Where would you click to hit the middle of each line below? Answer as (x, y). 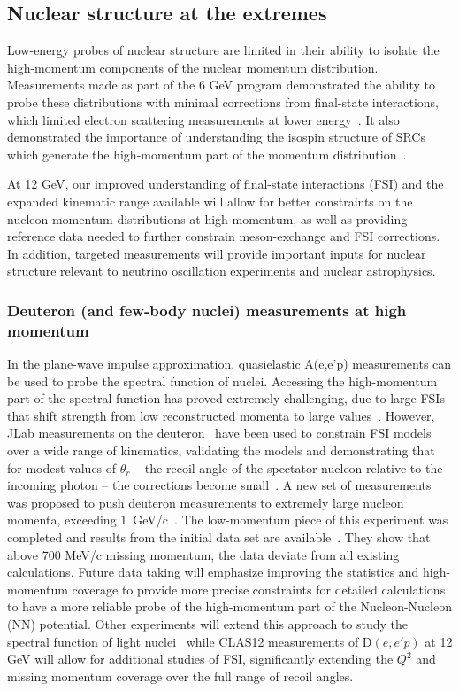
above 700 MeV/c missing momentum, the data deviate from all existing (203, 554)
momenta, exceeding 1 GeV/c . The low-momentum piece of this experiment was (228, 520)
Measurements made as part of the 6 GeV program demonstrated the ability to (221, 85)
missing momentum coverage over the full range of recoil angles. (180, 675)
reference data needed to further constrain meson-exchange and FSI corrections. (224, 236)
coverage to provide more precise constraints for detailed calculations (259, 589)
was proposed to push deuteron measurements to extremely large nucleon (206, 502)
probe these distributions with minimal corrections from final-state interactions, (223, 101)
